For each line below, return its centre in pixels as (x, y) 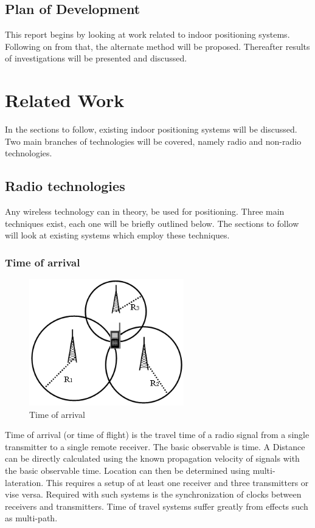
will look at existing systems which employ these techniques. (117, 235)
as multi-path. (31, 518)
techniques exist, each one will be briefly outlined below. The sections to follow (152, 223)
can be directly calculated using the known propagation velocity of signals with (152, 458)
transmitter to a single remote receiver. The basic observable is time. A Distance (155, 446)
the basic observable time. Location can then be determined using (127, 470)
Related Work (65, 100)
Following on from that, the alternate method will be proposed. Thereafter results (157, 46)
